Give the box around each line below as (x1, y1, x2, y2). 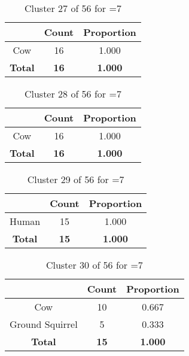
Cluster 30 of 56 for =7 (45, 258, 143, 272)
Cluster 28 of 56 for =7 (24, 87, 121, 101)
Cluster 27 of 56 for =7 (24, 1, 121, 15)
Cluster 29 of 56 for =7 (27, 172, 124, 186)
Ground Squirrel (10, 317, 78, 331)
